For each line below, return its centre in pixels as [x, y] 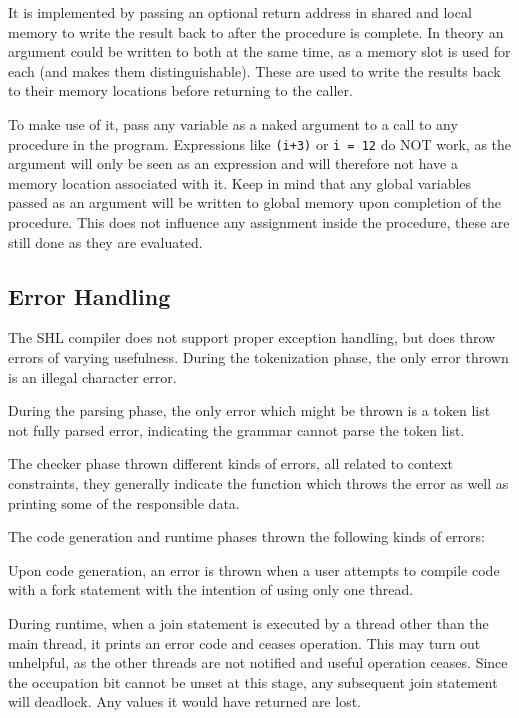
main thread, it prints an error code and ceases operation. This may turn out [244, 642]
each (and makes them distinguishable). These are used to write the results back [254, 70]
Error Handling [89, 295]
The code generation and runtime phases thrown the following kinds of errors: [246, 536]
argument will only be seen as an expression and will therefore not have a [233, 163]
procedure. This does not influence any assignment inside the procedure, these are [259, 222]
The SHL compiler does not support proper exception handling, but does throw [252, 337]
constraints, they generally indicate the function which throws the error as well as [258, 482]
